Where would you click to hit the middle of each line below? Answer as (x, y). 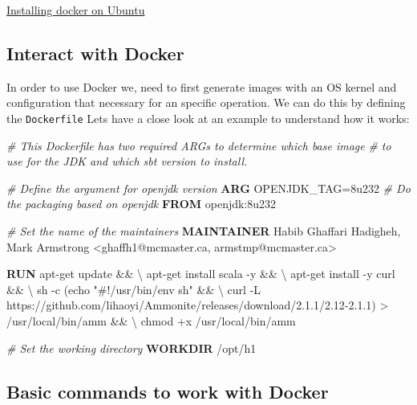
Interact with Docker (95, 53)
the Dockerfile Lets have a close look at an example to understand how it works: (208, 118)
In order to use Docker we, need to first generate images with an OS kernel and (202, 86)
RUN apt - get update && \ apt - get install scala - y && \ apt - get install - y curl (201, 274)
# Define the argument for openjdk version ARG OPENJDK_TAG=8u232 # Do (208, 188)
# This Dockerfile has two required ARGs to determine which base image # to (199, 145)
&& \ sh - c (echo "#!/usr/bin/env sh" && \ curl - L (134, 289)
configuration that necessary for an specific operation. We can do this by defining (206, 102)
